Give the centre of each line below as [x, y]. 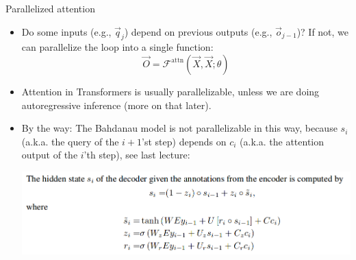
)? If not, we [323, 31]
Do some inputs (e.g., [66, 31]
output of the [50, 155]
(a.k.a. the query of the [70, 141]
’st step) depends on [184, 141]
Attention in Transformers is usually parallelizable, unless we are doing [170, 91]
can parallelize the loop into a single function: [117, 47]
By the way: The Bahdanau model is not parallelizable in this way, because [179, 128]
